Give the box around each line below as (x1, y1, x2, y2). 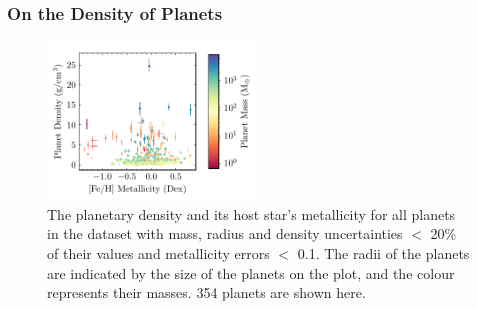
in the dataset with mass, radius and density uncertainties (47, 223, 403, 244)
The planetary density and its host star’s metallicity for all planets (47, 203, 456, 224)
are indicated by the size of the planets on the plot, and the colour (47, 262, 455, 283)
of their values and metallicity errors (47, 243, 270, 263)
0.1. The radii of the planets (297, 243, 470, 263)
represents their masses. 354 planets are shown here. (47, 282, 366, 303)
